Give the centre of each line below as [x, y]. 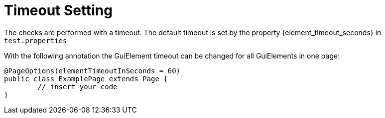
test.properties [36, 40]
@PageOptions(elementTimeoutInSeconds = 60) [92, 71]
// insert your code [77, 87]
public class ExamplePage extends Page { [86, 79]
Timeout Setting [58, 10]
